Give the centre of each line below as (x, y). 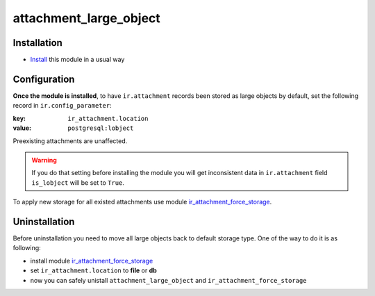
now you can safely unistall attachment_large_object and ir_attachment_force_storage (168, 280)
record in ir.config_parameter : (62, 106)
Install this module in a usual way (77, 60)
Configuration (44, 79)
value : (22, 128)
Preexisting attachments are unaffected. (70, 141)
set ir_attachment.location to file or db (94, 270)
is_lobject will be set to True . (78, 182)
